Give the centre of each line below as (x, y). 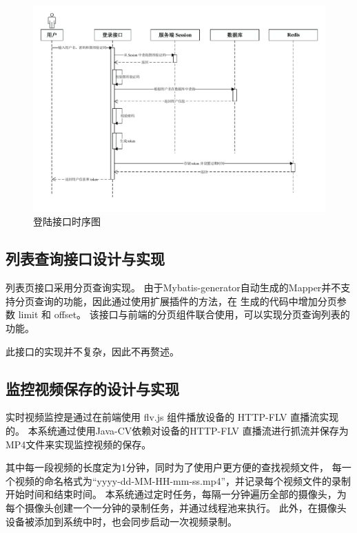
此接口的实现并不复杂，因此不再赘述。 (92, 351)
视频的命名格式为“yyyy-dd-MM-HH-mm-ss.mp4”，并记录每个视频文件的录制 (183, 480)
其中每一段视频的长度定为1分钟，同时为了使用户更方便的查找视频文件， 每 (174, 467)
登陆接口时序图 (67, 221)
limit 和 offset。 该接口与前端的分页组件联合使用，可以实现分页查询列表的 (184, 314)
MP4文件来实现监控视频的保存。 (79, 444)
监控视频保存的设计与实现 (92, 388)
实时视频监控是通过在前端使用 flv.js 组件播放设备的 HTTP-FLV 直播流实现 (172, 417)
